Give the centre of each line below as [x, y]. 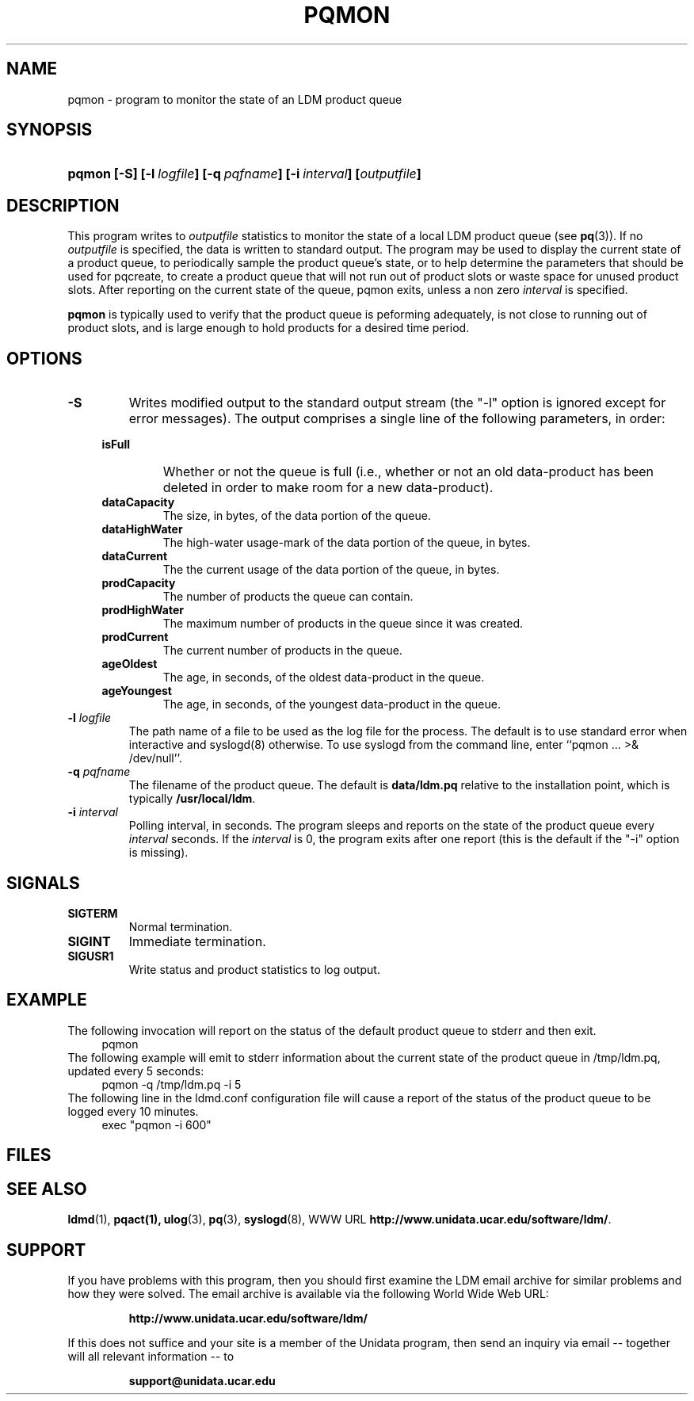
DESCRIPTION [63, 205]
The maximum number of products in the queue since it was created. [343, 624]
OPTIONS [44, 358]
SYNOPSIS [50, 130]
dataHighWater [142, 529]
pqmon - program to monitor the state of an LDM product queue [235, 99]
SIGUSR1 [91, 956]
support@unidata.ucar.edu [202, 1380]
